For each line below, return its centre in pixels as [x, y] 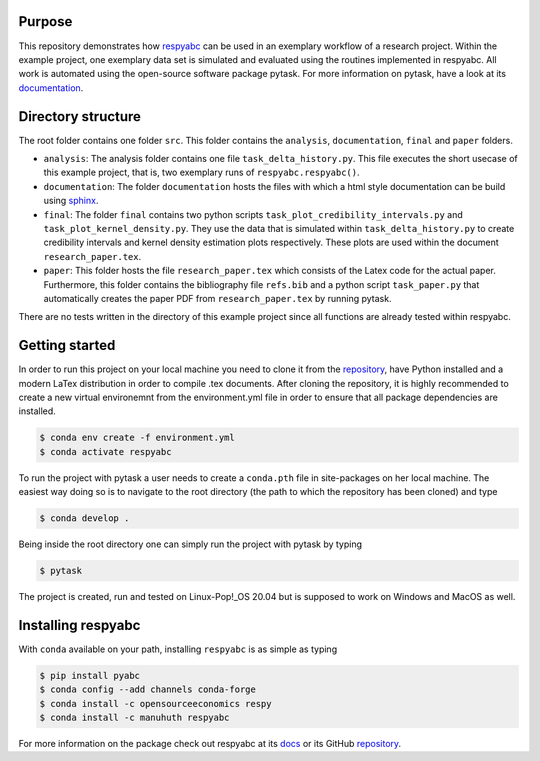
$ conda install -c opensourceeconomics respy [155, 703]
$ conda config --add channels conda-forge [148, 689]
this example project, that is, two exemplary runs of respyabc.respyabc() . [201, 172]
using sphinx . [71, 201]
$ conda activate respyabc [105, 451]
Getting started [67, 345]
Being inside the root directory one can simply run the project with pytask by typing [190, 544]
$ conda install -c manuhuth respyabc [134, 718]
